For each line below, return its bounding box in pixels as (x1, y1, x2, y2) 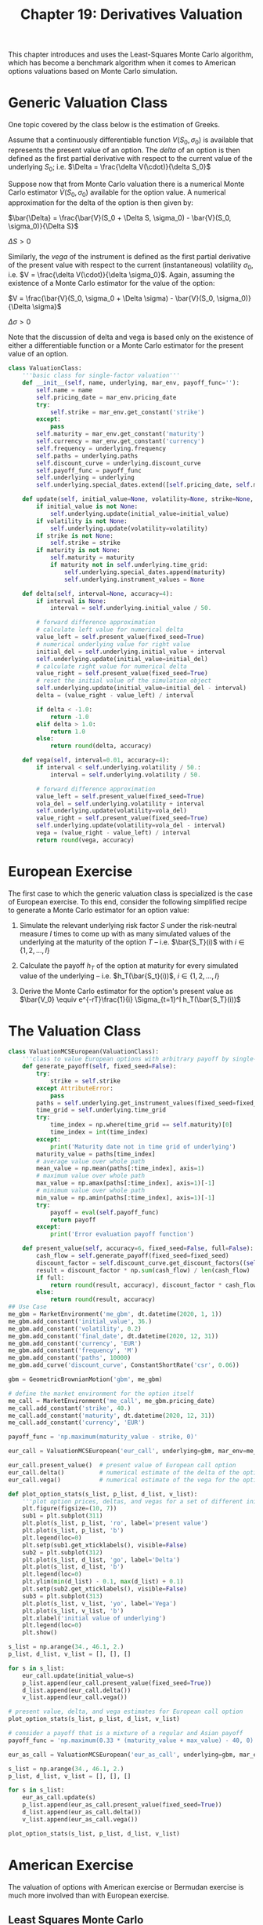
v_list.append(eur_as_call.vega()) (22, 1815, 139, 1823)
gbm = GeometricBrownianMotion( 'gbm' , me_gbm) (8, 1375, 163, 1383)
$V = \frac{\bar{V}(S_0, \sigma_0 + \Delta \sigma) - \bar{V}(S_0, (8, 294, 215, 303)
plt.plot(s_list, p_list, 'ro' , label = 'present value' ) (22, 1519, 209, 1528)
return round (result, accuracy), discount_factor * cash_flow (49, 1281, 258, 1289)
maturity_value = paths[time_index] (36, 1150, 156, 1158)
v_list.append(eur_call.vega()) (22, 1693, 128, 1701)
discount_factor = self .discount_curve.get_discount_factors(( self (36, 1258, 261, 1267)
